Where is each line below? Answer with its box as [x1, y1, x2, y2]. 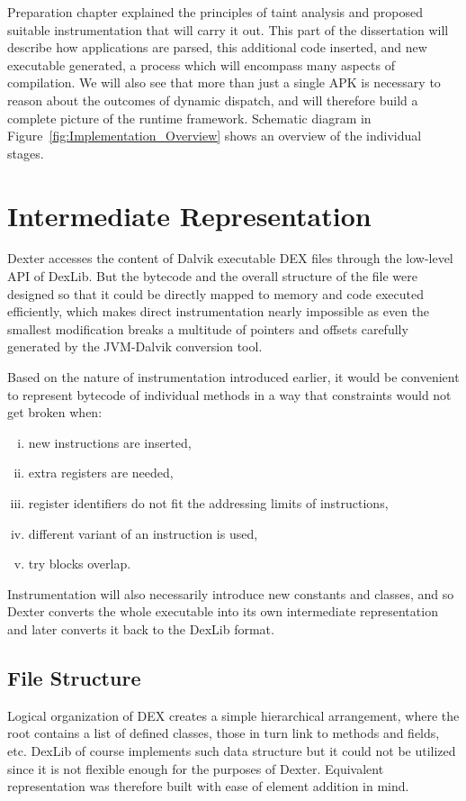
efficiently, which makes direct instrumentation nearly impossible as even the [7, 302, 430, 321]
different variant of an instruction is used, [28, 523, 258, 542]
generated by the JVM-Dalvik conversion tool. [7, 337, 263, 356]
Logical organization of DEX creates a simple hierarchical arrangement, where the [7, 705, 460, 724]
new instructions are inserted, [28, 432, 192, 451]
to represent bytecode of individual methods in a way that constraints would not [7, 385, 452, 404]
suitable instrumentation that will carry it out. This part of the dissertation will [7, 20, 449, 39]
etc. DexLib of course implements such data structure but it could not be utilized [7, 741, 456, 760]
